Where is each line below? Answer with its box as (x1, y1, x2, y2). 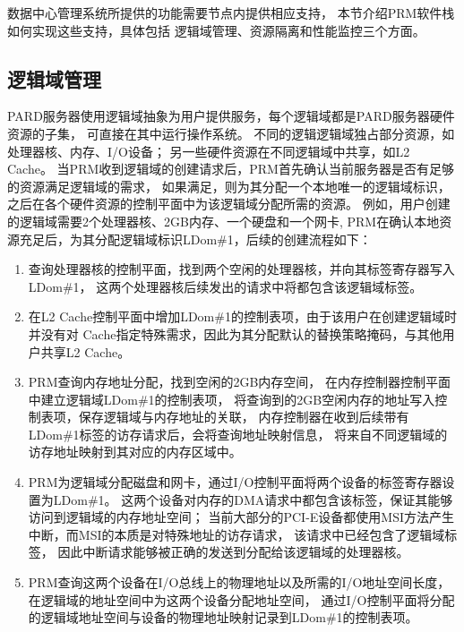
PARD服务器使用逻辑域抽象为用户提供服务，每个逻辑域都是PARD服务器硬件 (7, 107, 455, 125)
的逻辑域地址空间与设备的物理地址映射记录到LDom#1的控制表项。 (28, 608, 418, 627)
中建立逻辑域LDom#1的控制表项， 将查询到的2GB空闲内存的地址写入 (28, 389, 435, 408)
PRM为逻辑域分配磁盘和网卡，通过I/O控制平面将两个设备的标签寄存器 (28, 473, 443, 491)
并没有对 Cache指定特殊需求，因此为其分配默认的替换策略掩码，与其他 (28, 324, 443, 343)
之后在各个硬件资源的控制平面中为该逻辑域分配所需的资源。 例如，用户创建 (7, 194, 451, 213)
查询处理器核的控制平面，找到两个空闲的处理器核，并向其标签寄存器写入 (28, 260, 455, 278)
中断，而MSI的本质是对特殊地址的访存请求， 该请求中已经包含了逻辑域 (28, 525, 445, 543)
